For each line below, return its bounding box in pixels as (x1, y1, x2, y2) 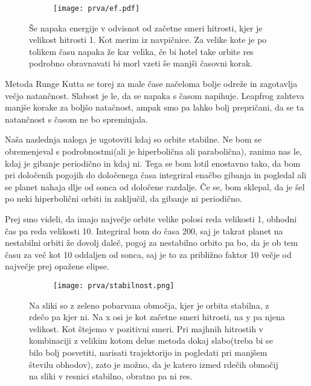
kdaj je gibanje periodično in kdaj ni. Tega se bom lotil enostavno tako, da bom (5, 156, 301, 169)
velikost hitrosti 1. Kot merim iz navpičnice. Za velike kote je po (29, 33, 267, 46)
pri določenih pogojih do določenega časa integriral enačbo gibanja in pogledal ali (5, 169, 307, 181)
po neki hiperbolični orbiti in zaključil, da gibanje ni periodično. (5, 192, 242, 205)
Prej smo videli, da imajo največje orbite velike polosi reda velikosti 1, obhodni (5, 212, 297, 225)
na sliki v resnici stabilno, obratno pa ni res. (29, 370, 193, 382)
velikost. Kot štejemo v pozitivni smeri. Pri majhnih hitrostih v (29, 322, 263, 335)
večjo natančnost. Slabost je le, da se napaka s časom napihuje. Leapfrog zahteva (5, 89, 304, 101)
